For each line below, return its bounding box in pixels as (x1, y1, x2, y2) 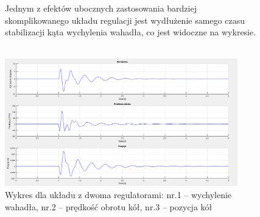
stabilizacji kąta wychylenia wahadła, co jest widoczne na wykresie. (5, 26, 256, 38)
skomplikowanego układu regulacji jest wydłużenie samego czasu (5, 13, 245, 26)
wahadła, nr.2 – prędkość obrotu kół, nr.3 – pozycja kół (5, 200, 213, 213)
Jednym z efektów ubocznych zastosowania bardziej (5, 2, 197, 14)
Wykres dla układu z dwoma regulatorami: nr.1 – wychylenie (5, 188, 232, 201)
